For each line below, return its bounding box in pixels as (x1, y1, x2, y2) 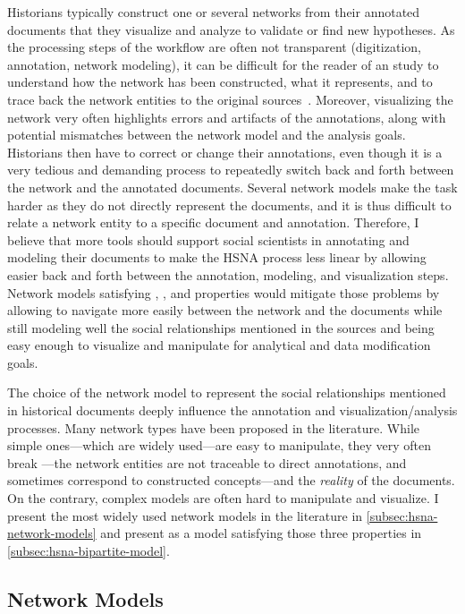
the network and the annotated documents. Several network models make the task (7, 177, 458, 196)
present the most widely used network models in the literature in (7, 506, 363, 524)
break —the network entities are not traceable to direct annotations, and (7, 453, 407, 472)
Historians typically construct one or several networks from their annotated (7, 3, 420, 21)
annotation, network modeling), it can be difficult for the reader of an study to (7, 55, 439, 73)
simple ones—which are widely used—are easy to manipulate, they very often (7, 436, 432, 455)
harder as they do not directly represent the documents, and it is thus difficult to (7, 195, 452, 214)
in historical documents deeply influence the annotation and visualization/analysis (7, 401, 458, 420)
